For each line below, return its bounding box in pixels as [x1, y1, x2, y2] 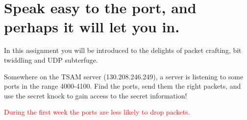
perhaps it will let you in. [4, 17, 180, 37]
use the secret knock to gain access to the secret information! [4, 90, 187, 100]
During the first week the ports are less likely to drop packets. [4, 107, 190, 117]
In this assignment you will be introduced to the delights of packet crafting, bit [4, 45, 242, 55]
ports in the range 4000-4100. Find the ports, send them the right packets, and [4, 81, 241, 91]
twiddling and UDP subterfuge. [4, 54, 98, 65]
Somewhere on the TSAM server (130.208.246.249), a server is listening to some [4, 71, 244, 81]
